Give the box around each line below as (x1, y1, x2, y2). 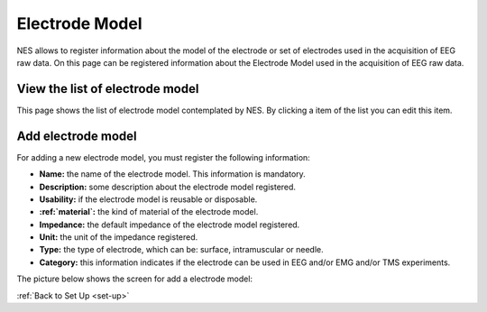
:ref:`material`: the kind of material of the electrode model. (39, 206, 259, 217)
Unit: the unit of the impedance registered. (39, 232, 198, 243)
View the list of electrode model (16, 81, 199, 96)
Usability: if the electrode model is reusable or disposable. (39, 194, 258, 205)
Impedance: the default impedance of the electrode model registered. (39, 219, 300, 230)
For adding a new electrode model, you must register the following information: (16, 151, 310, 162)
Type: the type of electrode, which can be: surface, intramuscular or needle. (39, 244, 324, 255)
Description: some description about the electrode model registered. (39, 181, 297, 192)
